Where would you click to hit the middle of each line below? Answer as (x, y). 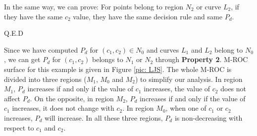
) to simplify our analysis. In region (189, 79)
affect (12, 98)
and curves (163, 49)
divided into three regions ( (45, 79)
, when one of (186, 108)
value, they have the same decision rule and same (148, 16)
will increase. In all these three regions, (103, 117)
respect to (19, 127)
